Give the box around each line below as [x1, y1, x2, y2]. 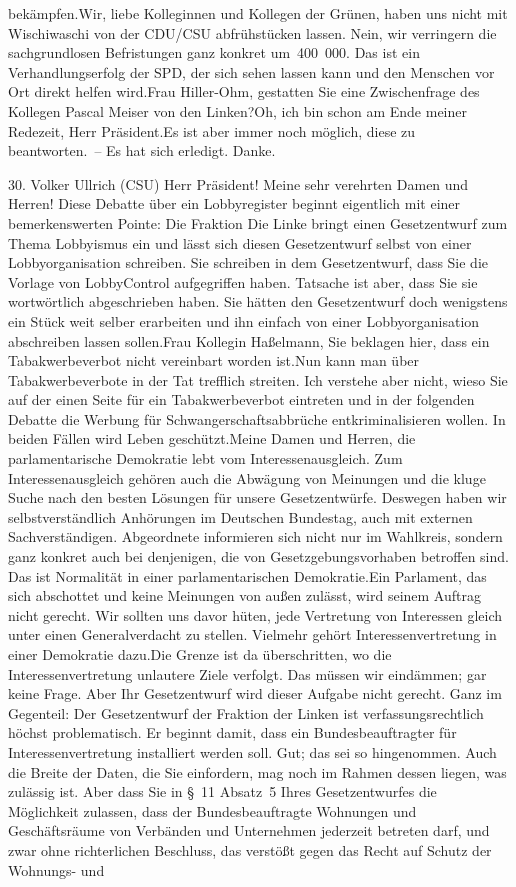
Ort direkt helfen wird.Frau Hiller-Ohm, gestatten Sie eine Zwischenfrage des [8, 81, 480, 102]
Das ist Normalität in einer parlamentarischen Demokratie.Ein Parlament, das [8, 565, 487, 586]
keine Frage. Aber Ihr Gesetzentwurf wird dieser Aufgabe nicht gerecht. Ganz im [8, 683, 502, 704]
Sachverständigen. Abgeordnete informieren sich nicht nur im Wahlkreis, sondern [8, 526, 503, 547]
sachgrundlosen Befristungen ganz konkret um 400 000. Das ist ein [8, 42, 420, 63]
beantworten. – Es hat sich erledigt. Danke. [8, 140, 276, 161]
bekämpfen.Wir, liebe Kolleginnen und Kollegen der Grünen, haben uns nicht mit [8, 3, 508, 23]
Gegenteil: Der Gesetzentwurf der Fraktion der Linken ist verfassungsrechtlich [8, 702, 484, 723]
